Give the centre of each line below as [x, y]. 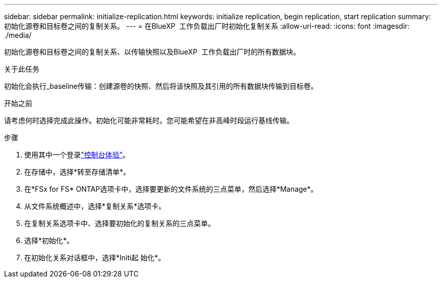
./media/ [18, 35]
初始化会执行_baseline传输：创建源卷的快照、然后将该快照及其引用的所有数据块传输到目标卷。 [161, 86]
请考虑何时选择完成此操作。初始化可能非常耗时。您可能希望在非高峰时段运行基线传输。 [149, 120]
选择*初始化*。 [49, 240]
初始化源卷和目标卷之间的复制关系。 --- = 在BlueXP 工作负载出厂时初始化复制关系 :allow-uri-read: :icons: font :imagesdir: [207, 26]
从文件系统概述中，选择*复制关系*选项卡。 [95, 206]
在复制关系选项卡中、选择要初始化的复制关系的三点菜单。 [120, 223]
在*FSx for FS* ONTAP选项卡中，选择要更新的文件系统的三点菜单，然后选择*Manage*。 [171, 189]
